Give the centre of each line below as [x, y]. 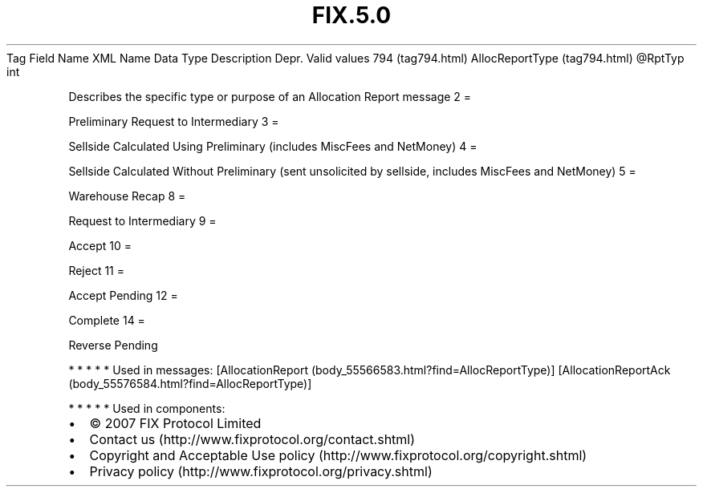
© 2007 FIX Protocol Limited [175, 423]
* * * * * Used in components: [147, 408]
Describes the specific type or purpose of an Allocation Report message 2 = [270, 96]
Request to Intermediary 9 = [142, 220]
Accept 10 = [100, 245]
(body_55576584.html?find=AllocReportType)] [190, 383]
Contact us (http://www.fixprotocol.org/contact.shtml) [252, 439]
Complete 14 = [107, 320]
